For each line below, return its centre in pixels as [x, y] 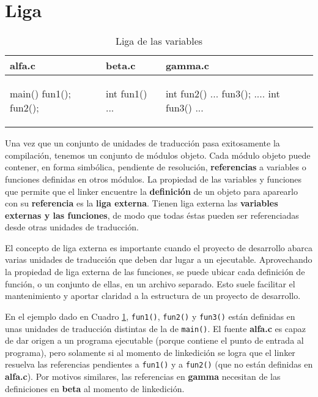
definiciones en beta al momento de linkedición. [95, 388]
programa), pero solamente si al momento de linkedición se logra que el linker [150, 352]
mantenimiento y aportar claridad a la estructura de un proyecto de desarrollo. [153, 296]
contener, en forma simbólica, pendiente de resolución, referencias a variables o [156, 167]
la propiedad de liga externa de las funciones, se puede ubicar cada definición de [155, 272]
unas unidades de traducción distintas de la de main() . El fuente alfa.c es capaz [156, 328]
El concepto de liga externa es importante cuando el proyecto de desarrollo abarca [159, 247]
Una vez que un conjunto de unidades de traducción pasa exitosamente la [142, 143]
